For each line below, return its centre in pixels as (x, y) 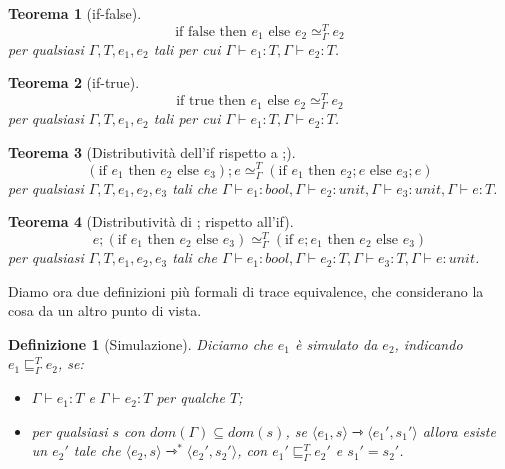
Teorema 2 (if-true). (74, 82)
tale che (97, 450)
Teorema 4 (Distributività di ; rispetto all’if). (151, 221)
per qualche (190, 397)
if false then (211, 31)
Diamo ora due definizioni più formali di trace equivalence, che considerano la (246, 290)
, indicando (428, 343)
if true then (211, 101)
